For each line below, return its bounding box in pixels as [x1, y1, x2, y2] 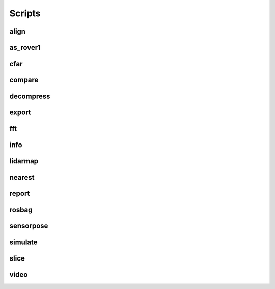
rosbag [9, 206, 33, 214]
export [9, 108, 32, 117]
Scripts [9, 8, 41, 19]
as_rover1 [9, 43, 41, 52]
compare [9, 76, 39, 84]
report [9, 189, 30, 198]
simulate [9, 238, 38, 247]
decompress [9, 92, 50, 101]
